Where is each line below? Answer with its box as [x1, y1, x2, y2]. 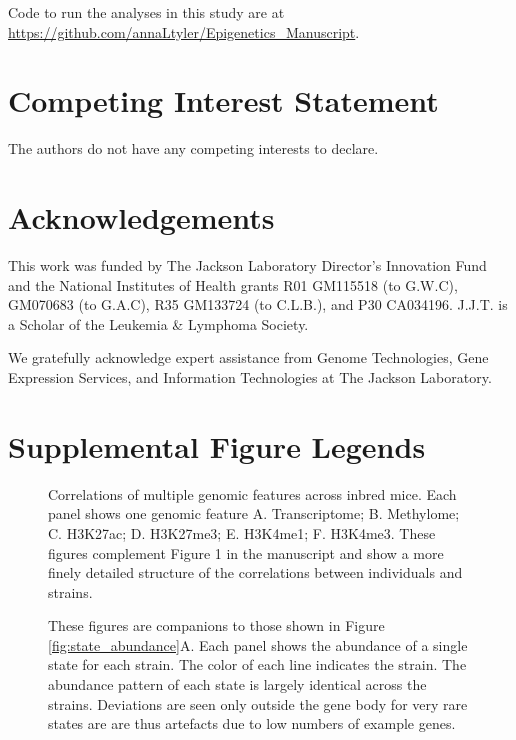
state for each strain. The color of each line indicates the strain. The [48, 654, 467, 675]
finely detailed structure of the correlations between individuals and [48, 562, 463, 583]
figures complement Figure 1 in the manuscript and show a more [48, 542, 444, 563]
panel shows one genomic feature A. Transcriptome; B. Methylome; [48, 503, 460, 524]
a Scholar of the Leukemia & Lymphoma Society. [8, 313, 309, 334]
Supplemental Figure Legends [8, 425, 426, 466]
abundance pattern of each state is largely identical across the [48, 674, 427, 695]
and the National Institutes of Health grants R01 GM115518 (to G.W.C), [8, 274, 458, 295]
